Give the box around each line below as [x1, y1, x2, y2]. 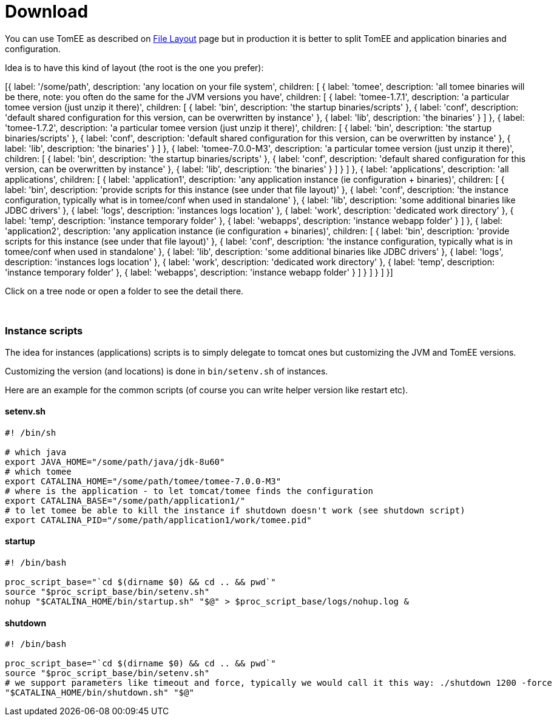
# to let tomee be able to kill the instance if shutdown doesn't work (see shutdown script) [5, 505, 465, 515]
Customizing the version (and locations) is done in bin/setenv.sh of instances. [5, 365, 328, 376]
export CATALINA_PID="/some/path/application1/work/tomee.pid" [5, 515, 312, 525]
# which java [5, 447, 67, 457]
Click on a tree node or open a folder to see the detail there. [5, 285, 244, 296]
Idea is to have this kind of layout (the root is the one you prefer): [5, 62, 264, 73]
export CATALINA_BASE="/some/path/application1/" [5, 495, 246, 506]
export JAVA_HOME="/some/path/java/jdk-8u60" [5, 456, 225, 467]
